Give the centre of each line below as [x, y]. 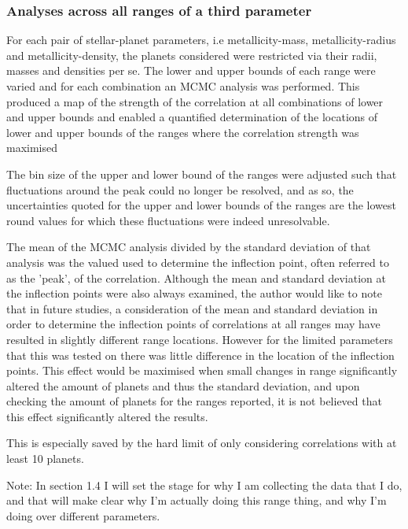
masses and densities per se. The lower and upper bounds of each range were [191, 70]
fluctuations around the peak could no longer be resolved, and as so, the [180, 189]
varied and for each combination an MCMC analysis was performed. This [183, 86]
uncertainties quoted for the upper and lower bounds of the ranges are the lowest [201, 205]
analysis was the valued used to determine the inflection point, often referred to [198, 262]
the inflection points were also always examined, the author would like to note [194, 293]
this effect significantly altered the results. [107, 416]
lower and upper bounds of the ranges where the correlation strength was [183, 132]
